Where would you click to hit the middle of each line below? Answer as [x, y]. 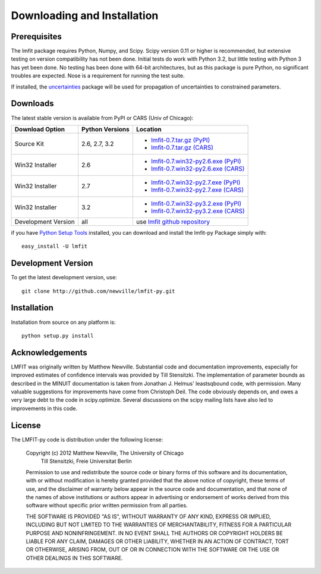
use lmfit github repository [173, 222]
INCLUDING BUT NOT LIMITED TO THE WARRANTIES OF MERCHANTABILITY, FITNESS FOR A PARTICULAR [158, 525]
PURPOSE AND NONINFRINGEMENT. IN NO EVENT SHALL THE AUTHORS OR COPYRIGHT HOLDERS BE [154, 533]
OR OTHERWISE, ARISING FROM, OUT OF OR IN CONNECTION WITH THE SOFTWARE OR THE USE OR [152, 550]
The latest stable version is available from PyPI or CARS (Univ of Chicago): [102, 118]
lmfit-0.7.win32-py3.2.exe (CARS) [198, 211]
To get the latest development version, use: [64, 277]
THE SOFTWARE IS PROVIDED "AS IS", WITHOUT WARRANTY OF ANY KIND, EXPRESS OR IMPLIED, [149, 516]
